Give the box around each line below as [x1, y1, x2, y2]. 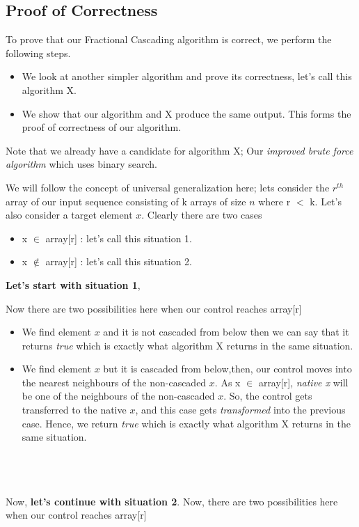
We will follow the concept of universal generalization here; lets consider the [6, 180, 330, 194]
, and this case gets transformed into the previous [135, 402, 346, 417]
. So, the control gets [223, 388, 312, 403]
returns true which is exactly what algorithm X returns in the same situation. [22, 338, 353, 352]
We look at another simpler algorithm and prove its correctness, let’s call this [22, 69, 352, 84]
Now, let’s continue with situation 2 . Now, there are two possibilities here [6, 494, 338, 508]
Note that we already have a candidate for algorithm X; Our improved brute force [6, 143, 353, 157]
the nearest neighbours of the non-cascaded [22, 375, 207, 389]
